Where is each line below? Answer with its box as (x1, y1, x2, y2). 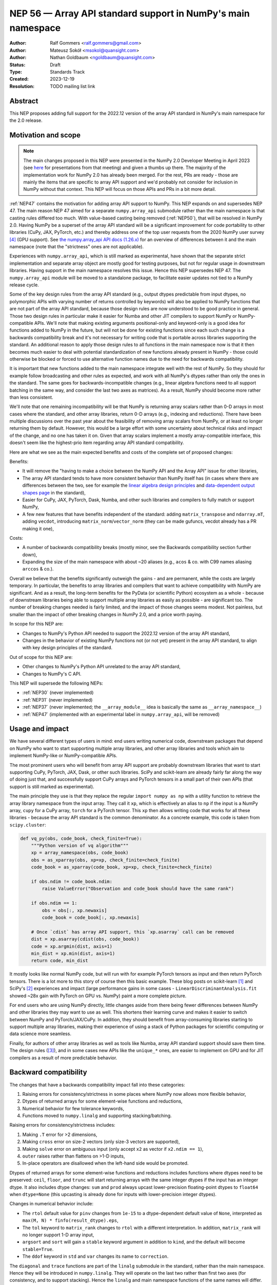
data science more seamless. (9, 1031, 72, 1037)
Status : (9, 62, 26, 68)
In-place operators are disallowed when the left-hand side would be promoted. (22, 1160, 189, 1166)
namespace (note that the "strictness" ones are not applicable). (9, 244, 144, 250)
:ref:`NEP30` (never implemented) (22, 689, 94, 696)
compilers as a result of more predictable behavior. (9, 1054, 117, 1061)
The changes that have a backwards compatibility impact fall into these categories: (9, 1081, 185, 1088)
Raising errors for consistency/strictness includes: (9, 1122, 115, 1128)
